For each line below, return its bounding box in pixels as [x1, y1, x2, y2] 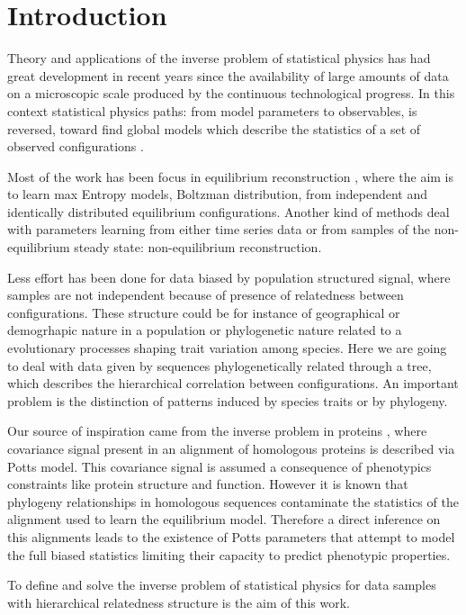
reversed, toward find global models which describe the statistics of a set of [7, 119, 421, 138]
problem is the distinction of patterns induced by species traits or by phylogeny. [7, 391, 448, 410]
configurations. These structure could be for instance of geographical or [7, 303, 400, 321]
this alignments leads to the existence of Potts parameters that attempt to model [7, 527, 455, 546]
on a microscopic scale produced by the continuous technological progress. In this [7, 84, 455, 103]
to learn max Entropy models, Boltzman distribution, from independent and [7, 185, 428, 203]
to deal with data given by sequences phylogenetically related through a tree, [7, 356, 432, 375]
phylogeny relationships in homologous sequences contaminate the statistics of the [7, 492, 459, 511]
